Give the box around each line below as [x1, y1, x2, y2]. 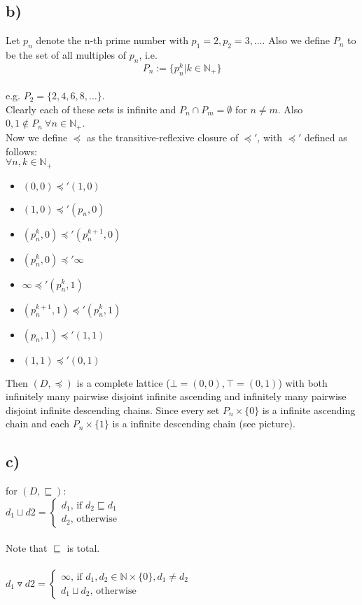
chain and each [6, 416, 69, 431]
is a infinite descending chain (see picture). [112, 416, 295, 431]
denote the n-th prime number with [36, 33, 188, 48]
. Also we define [262, 33, 330, 48]
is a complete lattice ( [76, 375, 170, 390]
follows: [6, 143, 38, 158]
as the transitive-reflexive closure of [86, 129, 239, 144]
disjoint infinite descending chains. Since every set [6, 402, 220, 417]
